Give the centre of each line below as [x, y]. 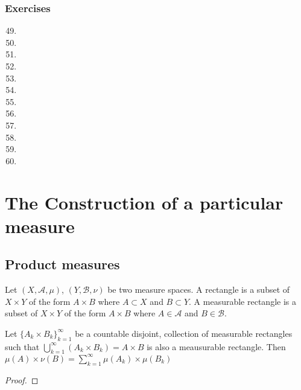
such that [22, 346]
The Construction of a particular [144, 202]
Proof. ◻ [22, 379]
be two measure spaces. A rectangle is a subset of [199, 289]
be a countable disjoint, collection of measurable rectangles [184, 333]
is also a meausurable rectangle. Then [216, 346]
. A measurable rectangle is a [242, 301]
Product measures [62, 264]
